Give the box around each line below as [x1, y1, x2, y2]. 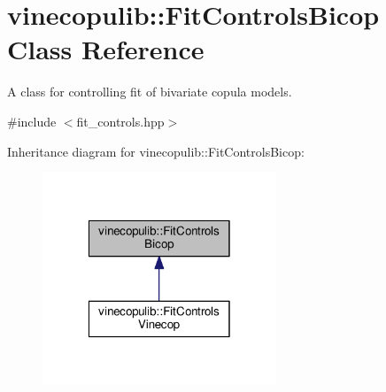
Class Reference [7, 31, 205, 67]
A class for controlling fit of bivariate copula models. [7, 82, 292, 101]
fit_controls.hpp [76, 111, 165, 130]
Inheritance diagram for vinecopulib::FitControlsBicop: [7, 142, 305, 160]
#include [7, 111, 57, 130]
